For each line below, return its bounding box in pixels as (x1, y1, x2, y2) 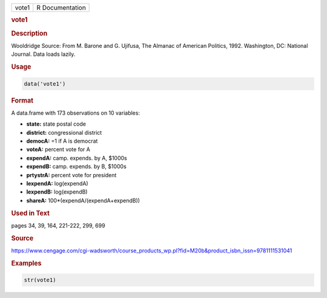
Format (11, 96, 33, 104)
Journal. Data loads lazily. (11, 50, 76, 58)
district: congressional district (26, 129, 102, 136)
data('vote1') (24, 80, 66, 87)
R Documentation (36, 4, 86, 12)
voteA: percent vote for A (26, 146, 90, 153)
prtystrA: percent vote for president (26, 171, 117, 178)
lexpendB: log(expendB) (26, 188, 88, 195)
